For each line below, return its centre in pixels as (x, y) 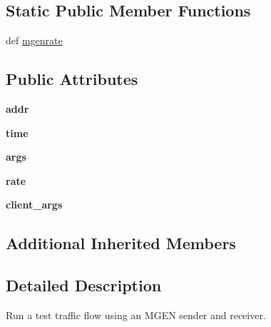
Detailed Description (84, 285)
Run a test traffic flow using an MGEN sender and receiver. (136, 315)
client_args (34, 205)
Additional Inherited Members (121, 243)
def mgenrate (34, 40)
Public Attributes (72, 79)
